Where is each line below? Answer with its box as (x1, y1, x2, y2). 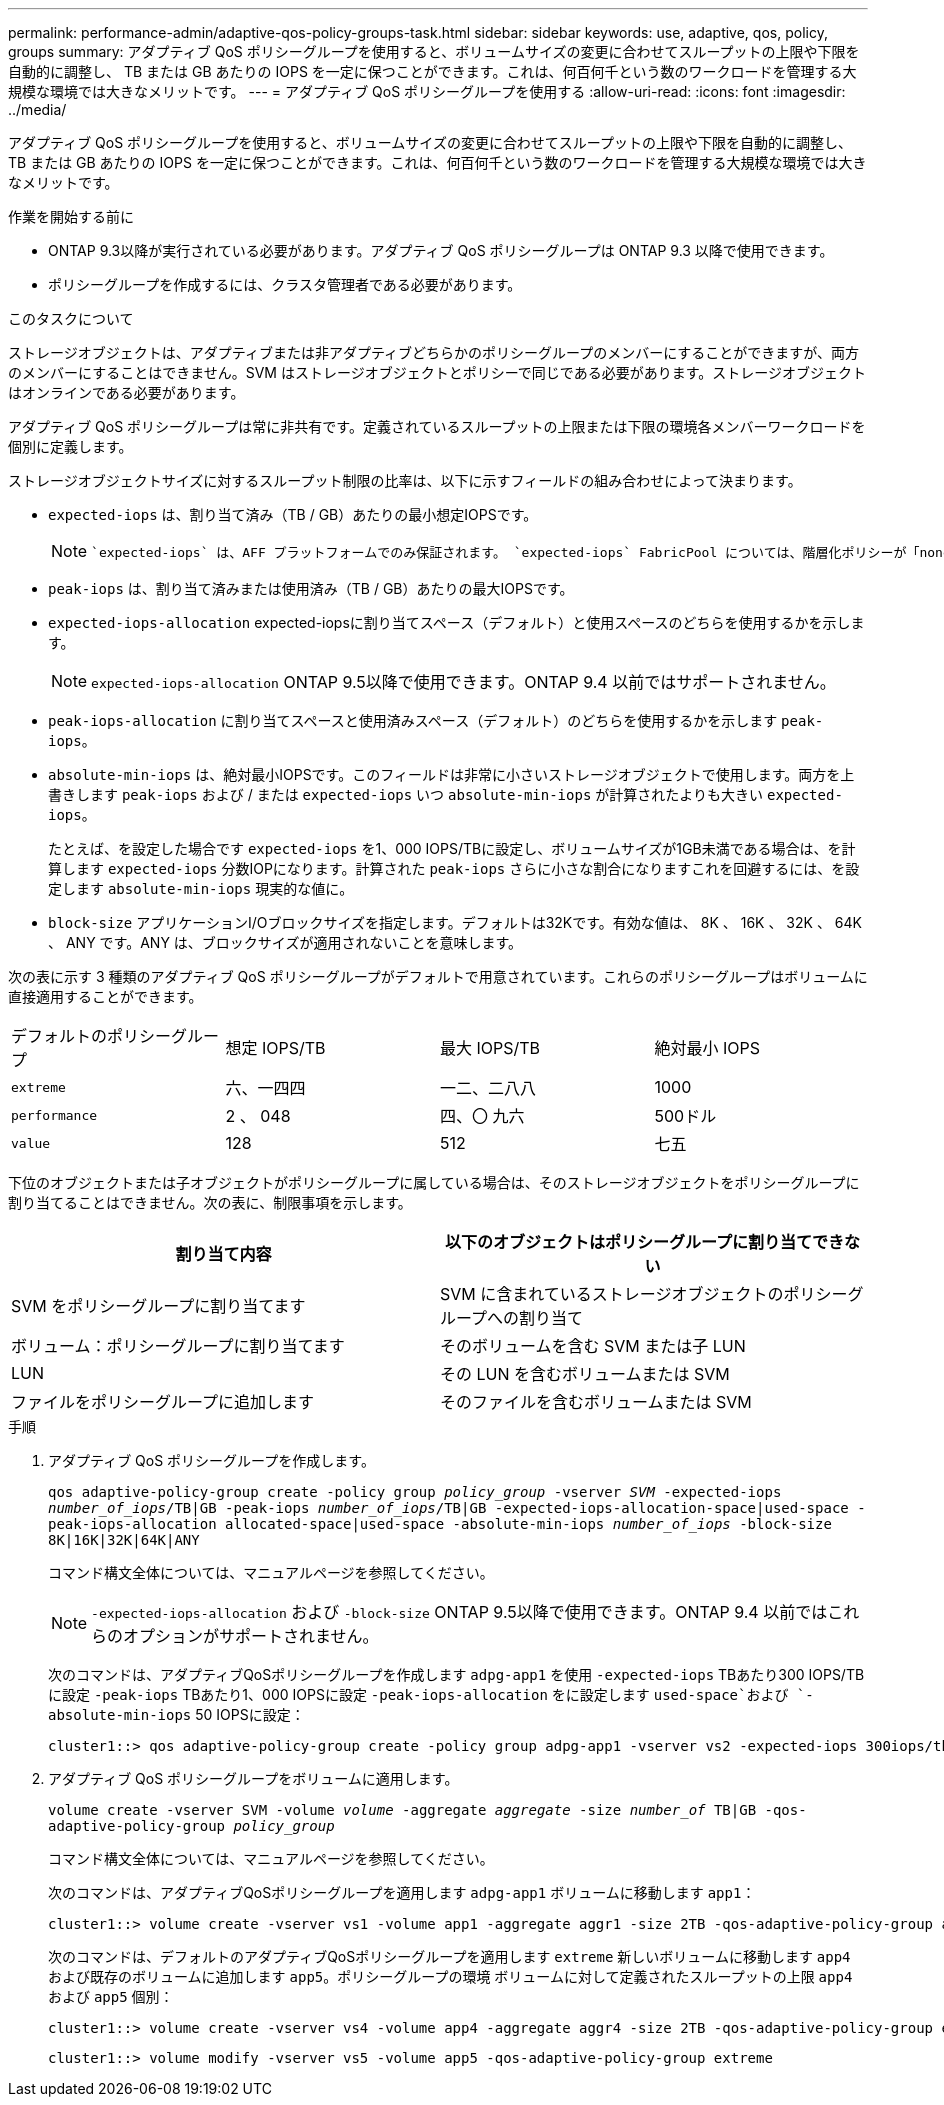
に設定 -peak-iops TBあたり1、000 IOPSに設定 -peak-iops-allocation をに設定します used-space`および (48, 1686, 789, 1703)
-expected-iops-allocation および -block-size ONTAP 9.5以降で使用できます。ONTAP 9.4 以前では (91, 1602, 828, 1622)
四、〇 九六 (440, 1106, 525, 1126)
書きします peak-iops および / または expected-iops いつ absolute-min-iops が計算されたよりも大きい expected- (48, 786, 843, 803)
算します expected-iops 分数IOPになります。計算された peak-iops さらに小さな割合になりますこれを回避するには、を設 (48, 860, 860, 877)
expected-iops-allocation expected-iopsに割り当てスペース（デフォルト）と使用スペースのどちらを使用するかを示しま (48, 614, 865, 631)
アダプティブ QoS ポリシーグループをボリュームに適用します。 (48, 1770, 459, 1787)
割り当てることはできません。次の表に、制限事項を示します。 (8, 1194, 412, 1211)
